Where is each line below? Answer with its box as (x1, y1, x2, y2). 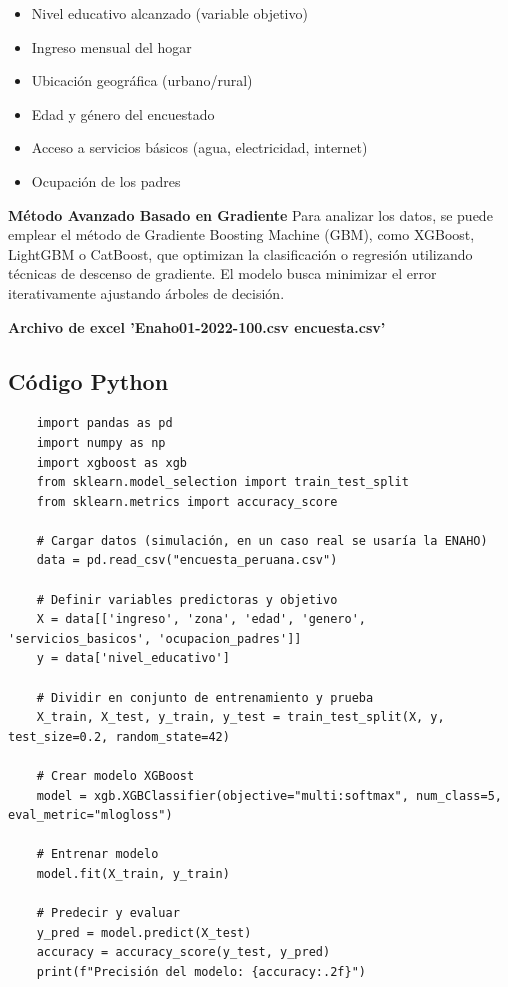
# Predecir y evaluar (36, 906, 180, 921)
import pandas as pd (36, 416, 173, 431)
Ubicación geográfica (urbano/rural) (31, 70, 253, 91)
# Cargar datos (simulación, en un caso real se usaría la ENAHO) (36, 533, 488, 548)
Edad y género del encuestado (31, 103, 215, 124)
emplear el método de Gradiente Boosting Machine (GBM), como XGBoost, (8, 224, 475, 245)
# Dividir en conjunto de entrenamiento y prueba (36, 690, 374, 705)
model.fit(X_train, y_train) (36, 866, 230, 881)
